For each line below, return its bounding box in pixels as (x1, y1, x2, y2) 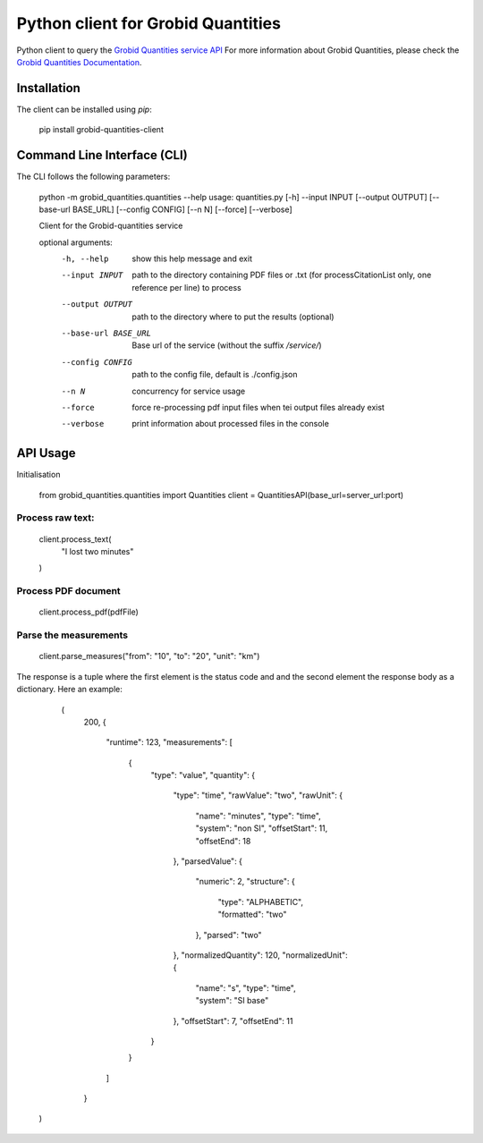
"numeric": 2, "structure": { (195, 876, 295, 887)
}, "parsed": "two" (195, 929, 263, 940)
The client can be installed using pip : (16, 104, 152, 114)
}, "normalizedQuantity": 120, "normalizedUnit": (173, 949, 348, 961)
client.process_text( (38, 533, 112, 545)
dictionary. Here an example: (16, 684, 123, 695)
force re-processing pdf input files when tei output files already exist (131, 402, 385, 412)
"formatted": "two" (217, 909, 287, 920)
